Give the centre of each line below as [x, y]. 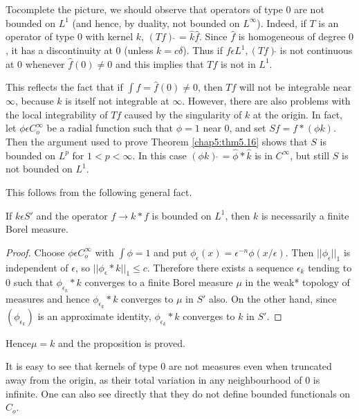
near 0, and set [234, 128]
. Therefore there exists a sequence [220, 267]
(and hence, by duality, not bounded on [156, 23]
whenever [45, 63]
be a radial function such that [110, 128]
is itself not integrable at [117, 101]
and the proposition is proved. [122, 342]
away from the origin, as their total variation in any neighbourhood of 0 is [163, 379]
